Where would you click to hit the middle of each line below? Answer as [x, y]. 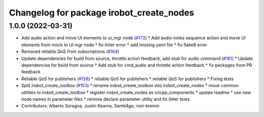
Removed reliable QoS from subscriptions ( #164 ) [70, 51]
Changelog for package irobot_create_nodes [102, 13]
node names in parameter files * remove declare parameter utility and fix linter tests [106, 99]
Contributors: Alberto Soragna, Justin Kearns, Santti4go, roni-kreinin [90, 106]
